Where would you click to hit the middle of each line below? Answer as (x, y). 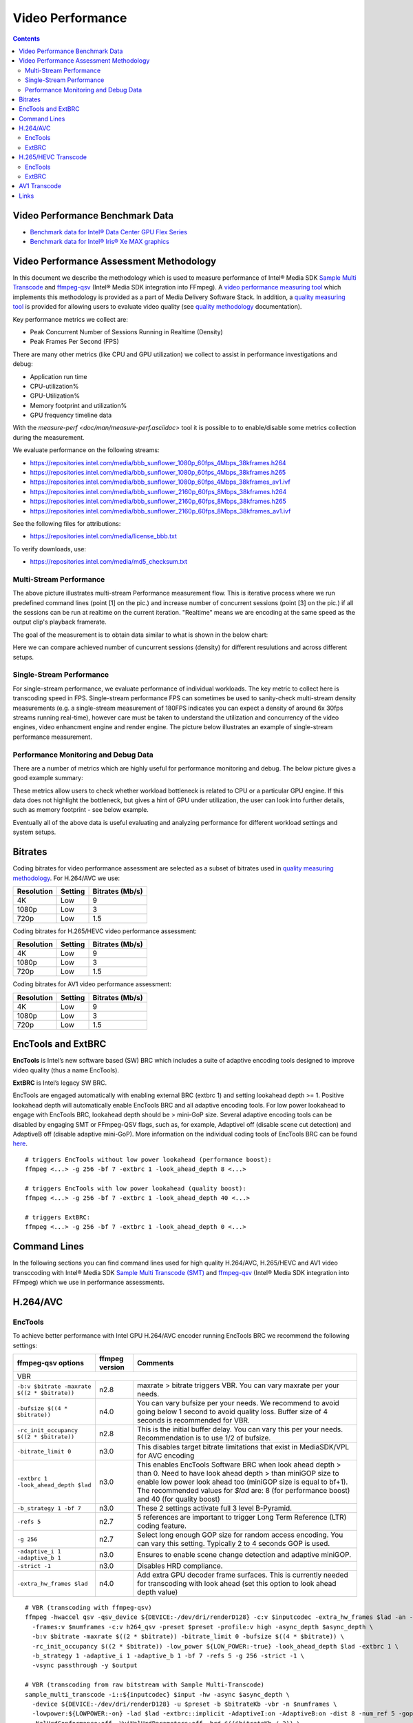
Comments (155, 1363)
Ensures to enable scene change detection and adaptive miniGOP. (244, 1555)
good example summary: (48, 778)
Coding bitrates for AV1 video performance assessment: (92, 984)
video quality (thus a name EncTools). (66, 1070)
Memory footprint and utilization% (78, 405)
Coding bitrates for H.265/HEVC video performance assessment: (105, 931)
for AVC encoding (166, 1456)
